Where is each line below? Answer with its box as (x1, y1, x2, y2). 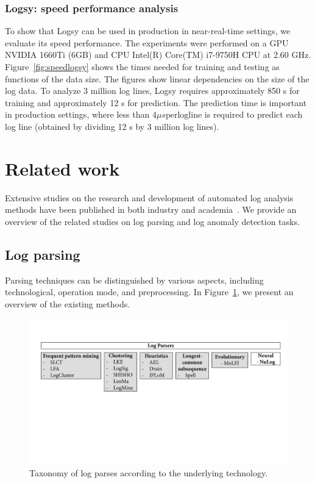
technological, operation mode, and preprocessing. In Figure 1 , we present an (5, 285, 294, 298)
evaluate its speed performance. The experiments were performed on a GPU (5, 36, 289, 49)
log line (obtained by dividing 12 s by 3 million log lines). (5, 120, 219, 132)
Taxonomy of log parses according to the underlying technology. (29, 466, 268, 479)
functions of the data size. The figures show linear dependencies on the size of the (5, 72, 310, 85)
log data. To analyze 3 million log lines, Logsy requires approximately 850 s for (5, 84, 300, 97)
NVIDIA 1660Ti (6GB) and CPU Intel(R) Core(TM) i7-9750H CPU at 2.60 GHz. (5, 48, 311, 61)
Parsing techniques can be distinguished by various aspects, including (5, 273, 264, 286)
